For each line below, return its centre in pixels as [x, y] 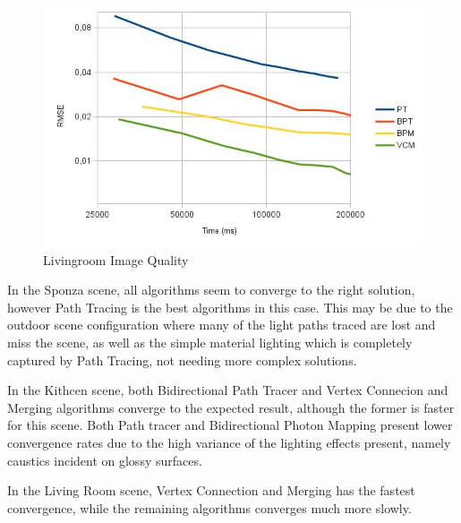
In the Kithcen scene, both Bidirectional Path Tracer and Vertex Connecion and [228, 390]
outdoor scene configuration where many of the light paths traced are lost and [222, 325]
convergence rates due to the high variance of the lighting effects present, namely [229, 442]
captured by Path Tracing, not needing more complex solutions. [182, 360]
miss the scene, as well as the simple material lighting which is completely [210, 342]
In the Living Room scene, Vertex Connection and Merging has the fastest [211, 490]
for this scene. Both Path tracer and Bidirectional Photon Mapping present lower [230, 425]
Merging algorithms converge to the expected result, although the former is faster [231, 407]
